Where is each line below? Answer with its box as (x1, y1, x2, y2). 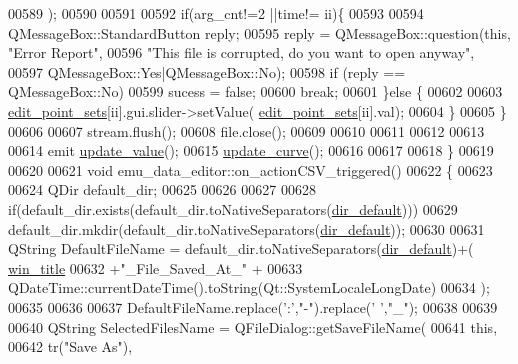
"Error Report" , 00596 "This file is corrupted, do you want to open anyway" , (8, 42, 475, 63)
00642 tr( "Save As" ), (8, 336, 133, 357)
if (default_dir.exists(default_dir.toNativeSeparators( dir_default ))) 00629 (8, 198, 458, 219)
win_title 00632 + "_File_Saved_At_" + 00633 (8, 257, 303, 278)
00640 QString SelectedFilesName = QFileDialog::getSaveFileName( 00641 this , (8, 316, 498, 337)
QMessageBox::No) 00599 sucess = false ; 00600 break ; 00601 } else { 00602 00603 (8, 81, 503, 102)
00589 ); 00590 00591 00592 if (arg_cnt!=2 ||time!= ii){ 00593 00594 (8, 3, 424, 23)
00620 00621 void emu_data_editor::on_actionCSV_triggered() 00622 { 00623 (8, 159, 493, 180)
